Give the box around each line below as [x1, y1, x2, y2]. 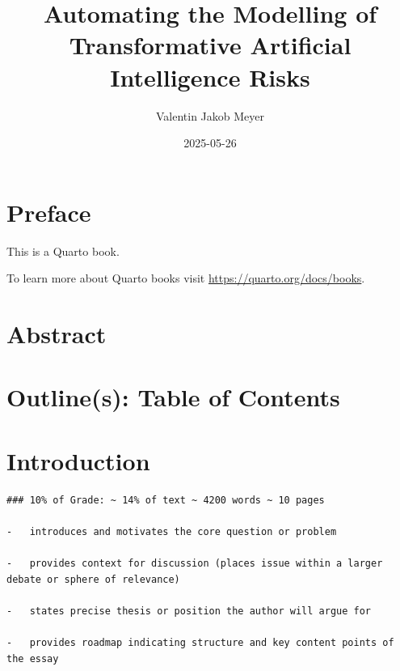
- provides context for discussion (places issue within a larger [6, 558, 383, 570]
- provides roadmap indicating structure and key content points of [6, 637, 394, 649]
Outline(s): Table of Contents [6, 380, 340, 414]
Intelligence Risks [110, 60, 310, 93]
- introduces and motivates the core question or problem [6, 525, 337, 537]
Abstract [6, 317, 107, 350]
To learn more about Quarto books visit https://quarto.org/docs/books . [6, 270, 365, 287]
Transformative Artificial [69, 28, 352, 62]
